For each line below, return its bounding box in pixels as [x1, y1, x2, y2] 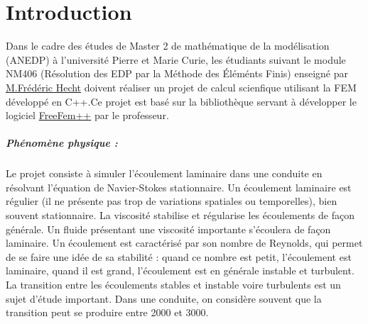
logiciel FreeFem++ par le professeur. [6, 108, 169, 123]
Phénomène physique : [6, 135, 118, 150]
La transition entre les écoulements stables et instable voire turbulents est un [6, 277, 341, 291]
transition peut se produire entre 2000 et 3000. [6, 305, 209, 320]
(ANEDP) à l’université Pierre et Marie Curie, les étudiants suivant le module [6, 52, 346, 67]
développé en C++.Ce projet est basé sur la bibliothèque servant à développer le [6, 94, 357, 108]
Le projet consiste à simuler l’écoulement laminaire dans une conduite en [6, 166, 323, 181]
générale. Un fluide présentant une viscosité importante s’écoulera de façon [6, 221, 331, 236]
